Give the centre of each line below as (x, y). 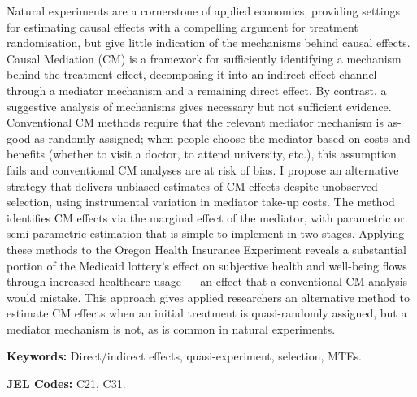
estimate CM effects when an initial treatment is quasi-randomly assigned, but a (207, 313)
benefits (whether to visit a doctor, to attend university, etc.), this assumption (202, 154)
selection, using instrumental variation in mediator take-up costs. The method (201, 202)
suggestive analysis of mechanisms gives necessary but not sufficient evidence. (199, 106)
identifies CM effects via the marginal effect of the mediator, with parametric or (206, 217)
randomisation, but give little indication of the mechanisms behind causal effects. (208, 43)
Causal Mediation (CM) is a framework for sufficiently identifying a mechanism (204, 58)
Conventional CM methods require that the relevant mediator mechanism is (195, 122)
